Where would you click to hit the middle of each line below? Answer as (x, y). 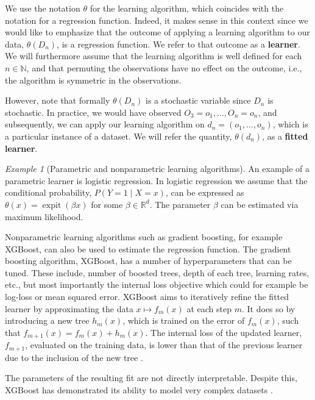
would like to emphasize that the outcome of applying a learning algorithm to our (157, 32)
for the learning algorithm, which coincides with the (187, 8)
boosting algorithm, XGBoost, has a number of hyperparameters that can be (148, 261)
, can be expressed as (205, 192)
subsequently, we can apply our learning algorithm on (105, 124)
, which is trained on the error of (184, 320)
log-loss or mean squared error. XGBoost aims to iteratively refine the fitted (147, 297)
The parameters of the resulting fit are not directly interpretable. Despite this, (151, 378)
